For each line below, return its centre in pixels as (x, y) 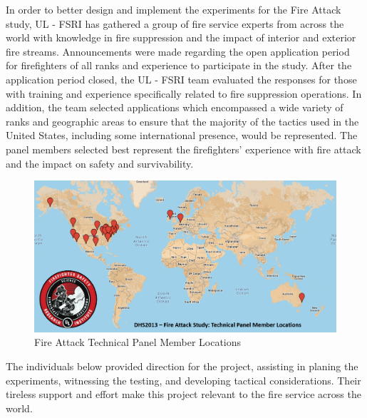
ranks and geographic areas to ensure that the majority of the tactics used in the (182, 121)
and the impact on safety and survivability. (100, 163)
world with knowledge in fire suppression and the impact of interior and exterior (181, 37)
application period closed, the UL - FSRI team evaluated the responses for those (181, 79)
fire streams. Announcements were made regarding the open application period (178, 51)
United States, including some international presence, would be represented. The (182, 135)
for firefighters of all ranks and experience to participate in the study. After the (179, 65)
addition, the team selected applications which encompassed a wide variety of (175, 107)
